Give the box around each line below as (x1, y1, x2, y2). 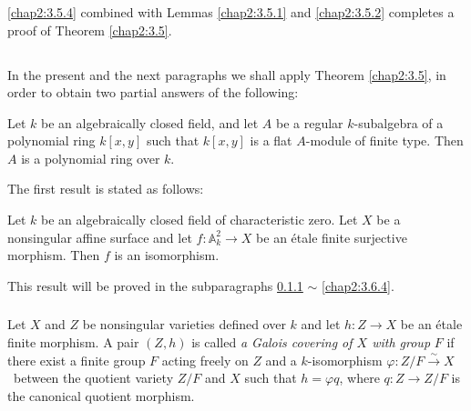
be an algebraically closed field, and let (41, 113, 259, 132)
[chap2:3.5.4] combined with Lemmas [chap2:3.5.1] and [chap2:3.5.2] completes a (7, 2, 455, 21)
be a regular (275, 113, 343, 132)
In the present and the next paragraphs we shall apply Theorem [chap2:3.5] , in (7, 65, 446, 84)
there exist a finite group (7, 350, 146, 369)
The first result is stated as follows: (7, 179, 204, 198)
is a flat (250, 131, 292, 150)
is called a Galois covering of (191, 332, 353, 351)
